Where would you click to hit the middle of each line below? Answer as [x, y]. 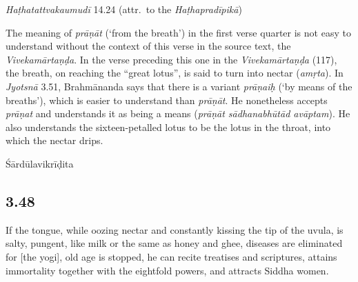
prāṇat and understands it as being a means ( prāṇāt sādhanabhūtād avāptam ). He [178, 113]
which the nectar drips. [54, 140]
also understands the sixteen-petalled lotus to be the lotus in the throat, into [168, 127]
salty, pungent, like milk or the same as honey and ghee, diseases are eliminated [174, 243]
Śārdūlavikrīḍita [40, 163]
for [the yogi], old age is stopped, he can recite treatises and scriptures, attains [171, 256]
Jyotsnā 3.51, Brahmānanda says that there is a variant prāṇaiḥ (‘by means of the [179, 86]
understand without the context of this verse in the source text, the [148, 46]
